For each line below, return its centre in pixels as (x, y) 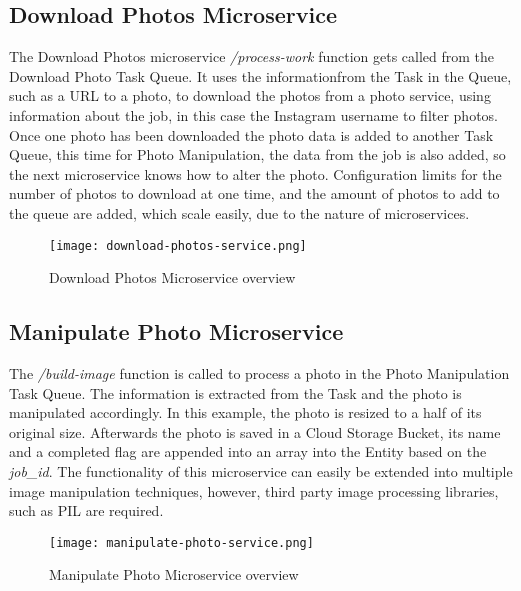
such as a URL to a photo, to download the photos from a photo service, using (250, 95)
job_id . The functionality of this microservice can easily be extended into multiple (261, 470)
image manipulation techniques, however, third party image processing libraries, (254, 490)
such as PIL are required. (86, 510)
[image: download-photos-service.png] (178, 245)
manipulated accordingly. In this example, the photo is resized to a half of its (245, 412)
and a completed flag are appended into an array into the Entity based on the (248, 451)
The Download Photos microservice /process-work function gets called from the (252, 56)
